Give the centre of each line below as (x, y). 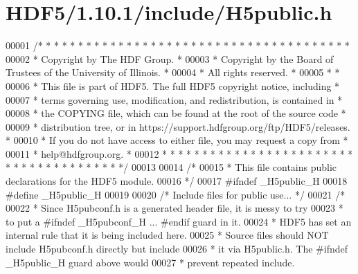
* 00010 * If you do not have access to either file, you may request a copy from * (177, 140)
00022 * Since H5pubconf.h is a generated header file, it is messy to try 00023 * (174, 208)
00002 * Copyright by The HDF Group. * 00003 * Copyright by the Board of (170, 58)
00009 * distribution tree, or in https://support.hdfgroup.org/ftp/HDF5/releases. (178, 126)
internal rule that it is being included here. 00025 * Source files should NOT (167, 235)
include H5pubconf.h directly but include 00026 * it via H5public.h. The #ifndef (177, 249)
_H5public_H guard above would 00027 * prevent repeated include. (150, 262)
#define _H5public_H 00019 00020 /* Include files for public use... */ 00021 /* (176, 194)
